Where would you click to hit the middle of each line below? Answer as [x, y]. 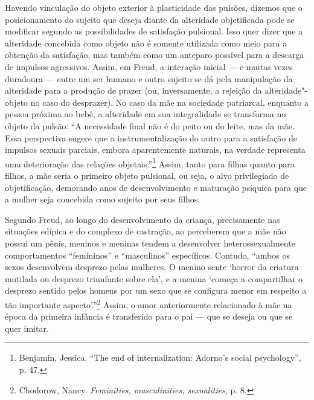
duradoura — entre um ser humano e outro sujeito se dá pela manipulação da [149, 78]
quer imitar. [27, 328]
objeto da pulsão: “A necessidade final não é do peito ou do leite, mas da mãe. [150, 125]
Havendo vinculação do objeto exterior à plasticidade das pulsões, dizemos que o [154, 7]
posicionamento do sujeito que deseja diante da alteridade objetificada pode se [150, 19]
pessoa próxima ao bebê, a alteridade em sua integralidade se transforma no [146, 114]
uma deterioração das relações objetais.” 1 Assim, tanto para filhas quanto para [150, 163]
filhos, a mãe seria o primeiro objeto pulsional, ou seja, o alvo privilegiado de [147, 175]
